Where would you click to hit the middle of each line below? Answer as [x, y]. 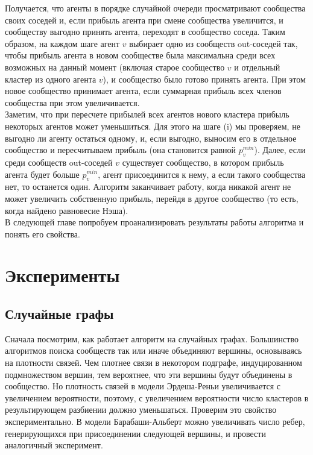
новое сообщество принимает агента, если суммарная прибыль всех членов [143, 91]
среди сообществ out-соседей [59, 162]
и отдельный [257, 67]
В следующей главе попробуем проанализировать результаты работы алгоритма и [154, 222]
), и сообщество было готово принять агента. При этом [204, 79]
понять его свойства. [43, 234]
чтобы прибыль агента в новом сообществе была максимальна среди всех [140, 55]
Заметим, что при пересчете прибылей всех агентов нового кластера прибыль [147, 114]
